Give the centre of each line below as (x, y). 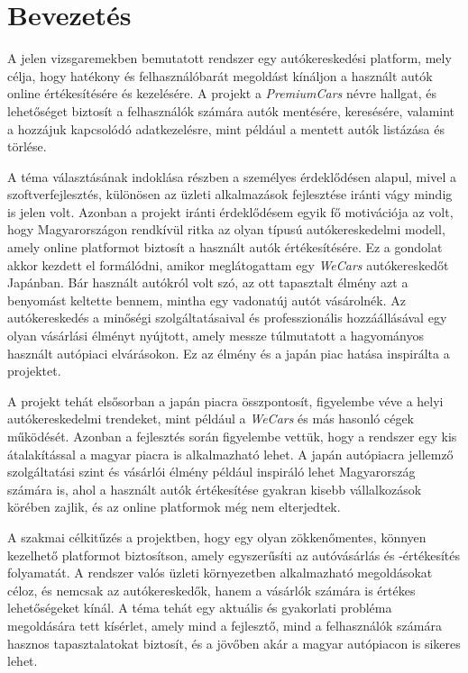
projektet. (34, 371)
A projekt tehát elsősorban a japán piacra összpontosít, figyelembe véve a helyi (225, 400)
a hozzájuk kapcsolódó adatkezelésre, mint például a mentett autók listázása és (226, 128)
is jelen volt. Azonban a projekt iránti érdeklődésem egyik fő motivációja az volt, (230, 211)
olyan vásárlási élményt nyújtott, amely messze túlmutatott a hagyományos (216, 336)
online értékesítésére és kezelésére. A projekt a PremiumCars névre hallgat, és (222, 93)
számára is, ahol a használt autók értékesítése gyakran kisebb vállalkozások (215, 489)
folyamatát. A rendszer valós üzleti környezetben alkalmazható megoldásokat (220, 573)
